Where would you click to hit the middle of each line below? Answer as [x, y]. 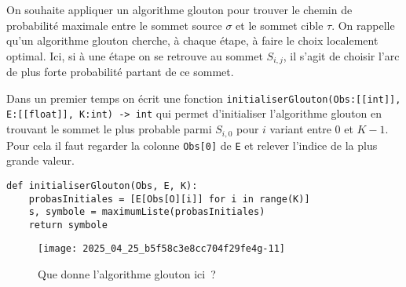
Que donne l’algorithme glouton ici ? [127, 274]
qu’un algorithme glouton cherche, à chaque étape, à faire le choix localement [192, 40]
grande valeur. [40, 160]
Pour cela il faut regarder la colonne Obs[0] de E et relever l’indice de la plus [192, 145]
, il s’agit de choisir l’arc [341, 55]
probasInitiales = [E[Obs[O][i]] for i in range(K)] [169, 199]
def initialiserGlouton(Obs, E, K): [102, 185]
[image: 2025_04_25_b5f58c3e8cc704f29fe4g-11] [161, 249]
